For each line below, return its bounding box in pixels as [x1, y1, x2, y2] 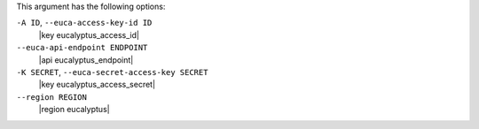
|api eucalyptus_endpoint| [38, 54, 134, 65]
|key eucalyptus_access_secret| [38, 80, 155, 90]
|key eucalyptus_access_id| [38, 29, 139, 40]
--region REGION [16, 92, 88, 102]
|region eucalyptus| [38, 104, 110, 115]
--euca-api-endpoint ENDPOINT [16, 42, 148, 53]
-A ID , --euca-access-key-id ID [16, 18, 153, 28]
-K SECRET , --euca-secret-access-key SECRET [16, 66, 208, 77]
